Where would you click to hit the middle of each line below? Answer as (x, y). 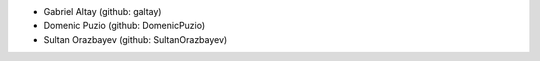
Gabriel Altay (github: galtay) (102, 11)
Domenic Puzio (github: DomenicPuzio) (124, 26)
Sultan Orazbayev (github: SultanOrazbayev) (135, 39)
